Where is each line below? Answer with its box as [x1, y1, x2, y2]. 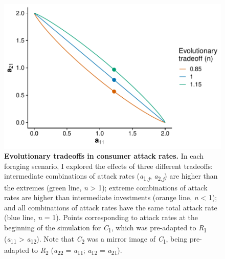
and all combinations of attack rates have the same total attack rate [4, 202, 217, 212]
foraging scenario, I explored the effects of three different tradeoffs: [4, 160, 213, 171]
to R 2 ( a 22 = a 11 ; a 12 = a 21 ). [31, 245, 122, 256]
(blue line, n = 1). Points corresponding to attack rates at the [4, 212, 198, 223]
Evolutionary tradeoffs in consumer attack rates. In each [4, 150, 204, 161]
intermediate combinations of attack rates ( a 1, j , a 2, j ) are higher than [4, 170, 218, 183]
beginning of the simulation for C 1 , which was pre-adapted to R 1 [4, 222, 207, 234]
